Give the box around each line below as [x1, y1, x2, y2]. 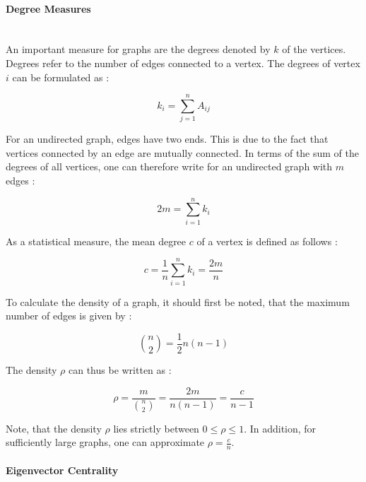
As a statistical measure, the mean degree [6, 233, 187, 248]
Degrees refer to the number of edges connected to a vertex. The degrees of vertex [6, 55, 360, 70]
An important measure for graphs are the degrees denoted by [6, 42, 271, 57]
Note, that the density [6, 421, 102, 435]
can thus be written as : [68, 363, 172, 377]
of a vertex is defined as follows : [196, 233, 338, 248]
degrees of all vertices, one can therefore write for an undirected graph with [6, 159, 333, 174]
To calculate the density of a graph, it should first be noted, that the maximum [6, 294, 350, 309]
